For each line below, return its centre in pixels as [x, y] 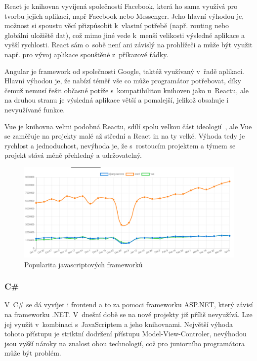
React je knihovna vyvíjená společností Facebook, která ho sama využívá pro [121, 6]
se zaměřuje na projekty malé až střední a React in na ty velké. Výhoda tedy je [125, 136]
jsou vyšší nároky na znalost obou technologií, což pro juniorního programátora [125, 343]
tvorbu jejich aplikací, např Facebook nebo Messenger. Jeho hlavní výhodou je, [124, 16]
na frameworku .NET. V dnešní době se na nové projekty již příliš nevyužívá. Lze [128, 314]
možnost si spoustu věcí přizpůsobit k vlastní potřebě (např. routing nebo [117, 25]
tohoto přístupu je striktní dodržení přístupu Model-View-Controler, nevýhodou [126, 334]
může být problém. [33, 353]
